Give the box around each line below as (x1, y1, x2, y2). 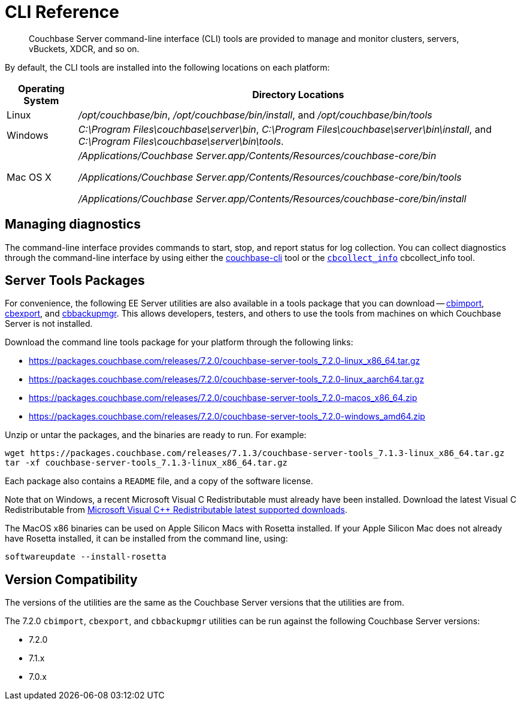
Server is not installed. (5, 318, 93, 329)
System (23, 94, 59, 107)
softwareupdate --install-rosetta (5, 552, 166, 562)
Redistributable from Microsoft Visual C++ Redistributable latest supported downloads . (5, 505, 347, 515)
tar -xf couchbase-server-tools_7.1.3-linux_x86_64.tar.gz (5, 458, 288, 468)
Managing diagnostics (5, 217, 141, 232)
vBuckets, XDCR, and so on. (29, 43, 140, 54)
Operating (17, 82, 65, 95)
